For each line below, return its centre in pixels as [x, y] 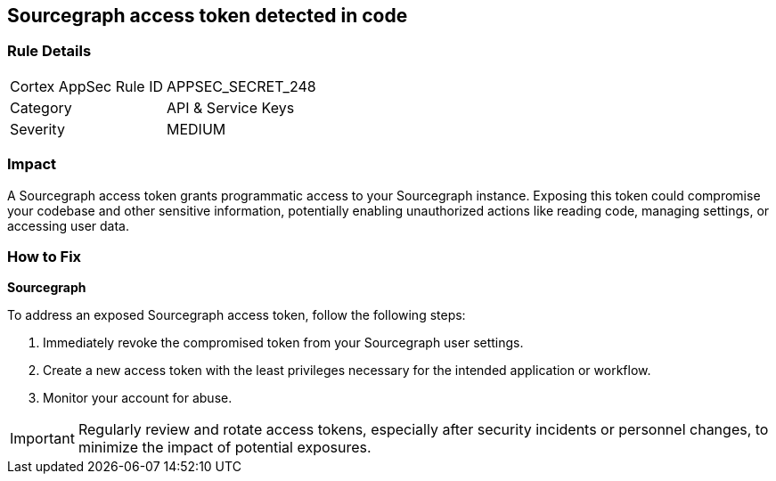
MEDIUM [196, 129]
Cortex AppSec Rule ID [87, 86]
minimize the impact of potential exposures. [225, 448]
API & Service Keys [231, 107]
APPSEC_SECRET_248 [241, 86]
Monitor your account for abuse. [138, 398]
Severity [37, 129]
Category [41, 107]
